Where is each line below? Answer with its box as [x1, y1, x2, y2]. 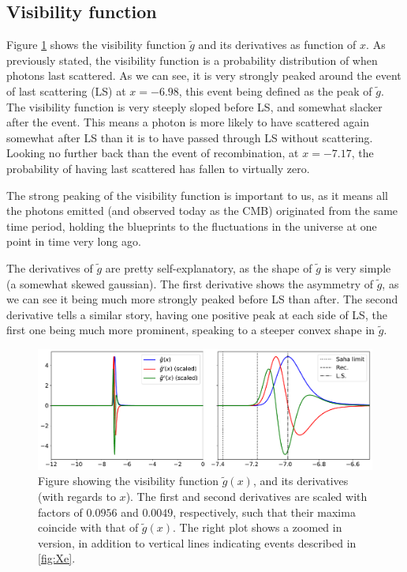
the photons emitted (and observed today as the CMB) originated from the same [6, 202, 398, 219]
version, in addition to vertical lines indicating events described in [38, 534, 357, 551]
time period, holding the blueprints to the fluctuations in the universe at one [6, 217, 377, 234]
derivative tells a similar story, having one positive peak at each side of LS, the [6, 306, 387, 322]
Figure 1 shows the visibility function [6, 36, 186, 53]
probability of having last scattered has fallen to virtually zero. [6, 160, 310, 176]
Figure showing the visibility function [38, 472, 219, 489]
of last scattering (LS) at [6, 82, 126, 99]
